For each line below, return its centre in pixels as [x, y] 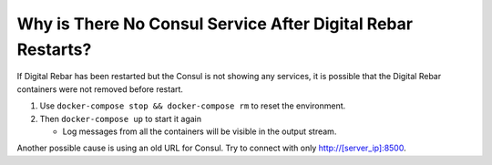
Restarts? [54, 49]
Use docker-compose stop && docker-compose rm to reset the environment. [193, 106]
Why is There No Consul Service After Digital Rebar [215, 24]
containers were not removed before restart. [100, 89]
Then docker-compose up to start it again [121, 119]
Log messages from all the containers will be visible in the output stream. [200, 131]
